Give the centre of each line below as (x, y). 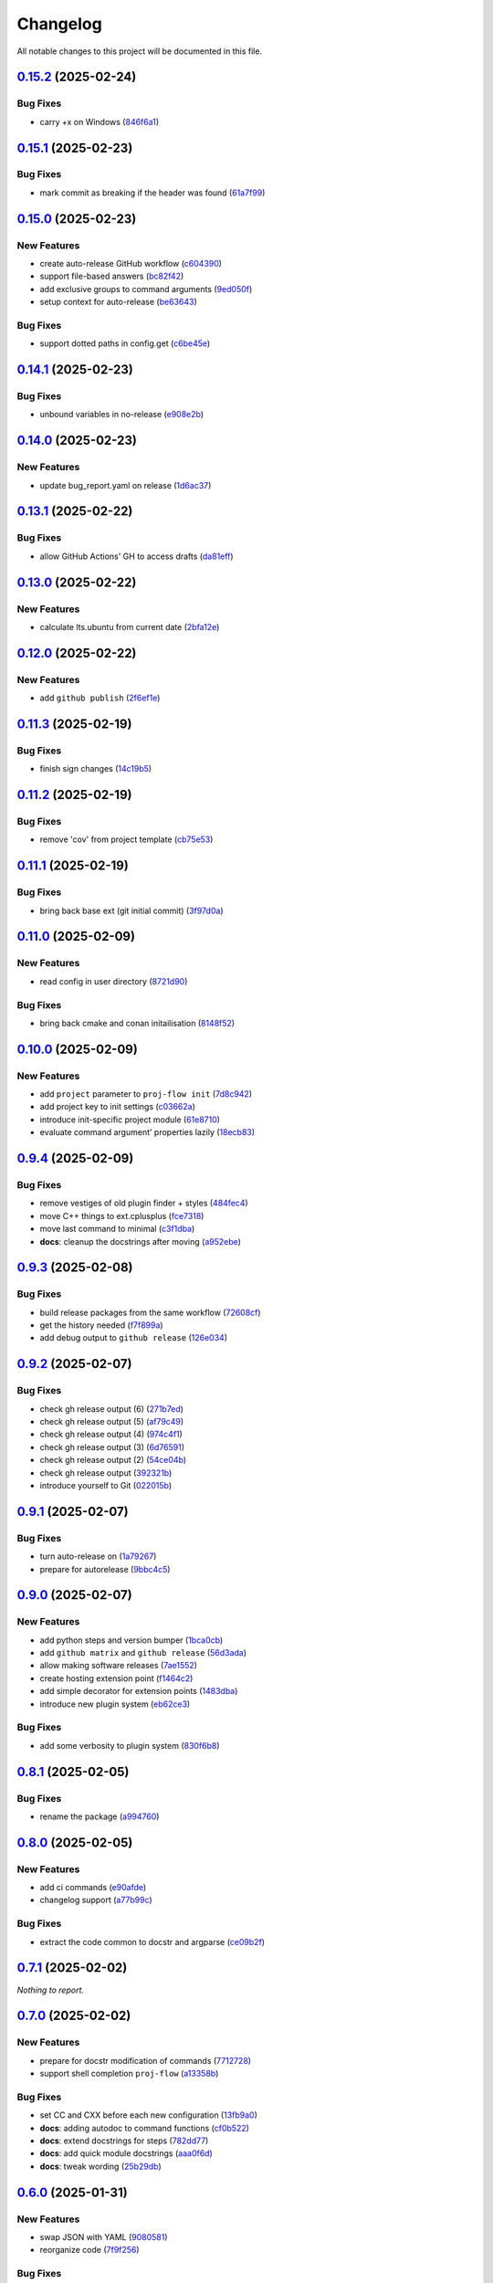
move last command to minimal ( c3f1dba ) (117, 1229)
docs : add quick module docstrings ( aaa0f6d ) (126, 2153)
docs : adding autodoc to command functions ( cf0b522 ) (145, 2128)
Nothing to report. (51, 1990)
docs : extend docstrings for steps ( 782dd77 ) (124, 2141)
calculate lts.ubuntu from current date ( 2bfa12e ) (130, 626)
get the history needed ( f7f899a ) (101, 1325)
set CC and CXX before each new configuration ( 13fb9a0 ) (148, 2115)
